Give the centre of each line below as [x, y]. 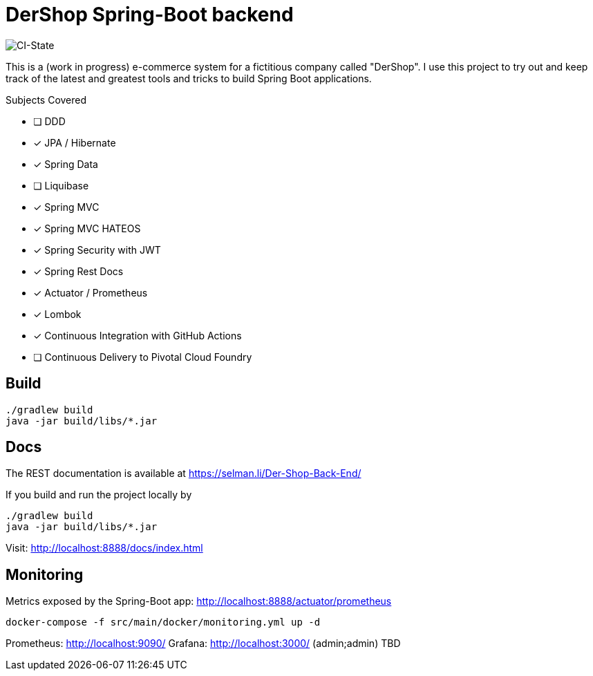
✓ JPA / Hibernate [75, 142]
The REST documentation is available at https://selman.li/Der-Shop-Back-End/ [183, 473]
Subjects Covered [46, 100]
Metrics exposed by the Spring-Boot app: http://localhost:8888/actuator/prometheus [199, 601]
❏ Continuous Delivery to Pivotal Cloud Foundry [143, 357]
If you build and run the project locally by [99, 495]
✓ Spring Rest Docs [78, 271]
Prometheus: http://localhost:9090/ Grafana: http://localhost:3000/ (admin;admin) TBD [203, 644]
